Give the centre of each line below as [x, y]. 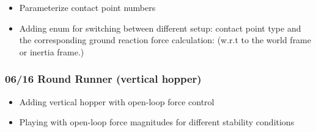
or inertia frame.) [52, 51]
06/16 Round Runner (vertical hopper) [103, 79]
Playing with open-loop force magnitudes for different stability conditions [157, 122]
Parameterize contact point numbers [87, 7]
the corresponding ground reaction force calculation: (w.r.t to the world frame [165, 40]
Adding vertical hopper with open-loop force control [117, 101]
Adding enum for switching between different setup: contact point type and [160, 28]
